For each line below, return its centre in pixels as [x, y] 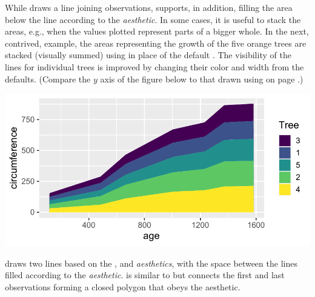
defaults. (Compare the [48, 78]
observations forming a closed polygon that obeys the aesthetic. [123, 286]
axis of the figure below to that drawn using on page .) [202, 78]
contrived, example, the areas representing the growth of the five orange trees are [156, 43]
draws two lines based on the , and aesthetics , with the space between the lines [151, 263]
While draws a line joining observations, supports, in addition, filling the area [149, 7]
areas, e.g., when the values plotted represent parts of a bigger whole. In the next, [157, 31]
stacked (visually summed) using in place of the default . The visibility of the [148, 55]
